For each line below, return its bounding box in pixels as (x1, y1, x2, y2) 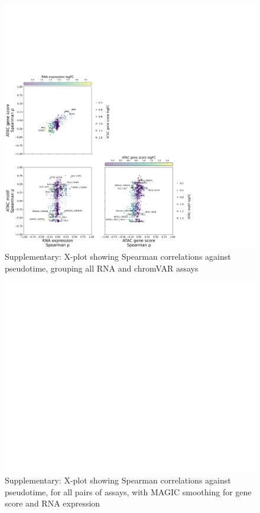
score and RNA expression (5, 497, 100, 509)
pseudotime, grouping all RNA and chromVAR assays (5, 262, 199, 274)
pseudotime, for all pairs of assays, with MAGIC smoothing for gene (5, 485, 252, 498)
